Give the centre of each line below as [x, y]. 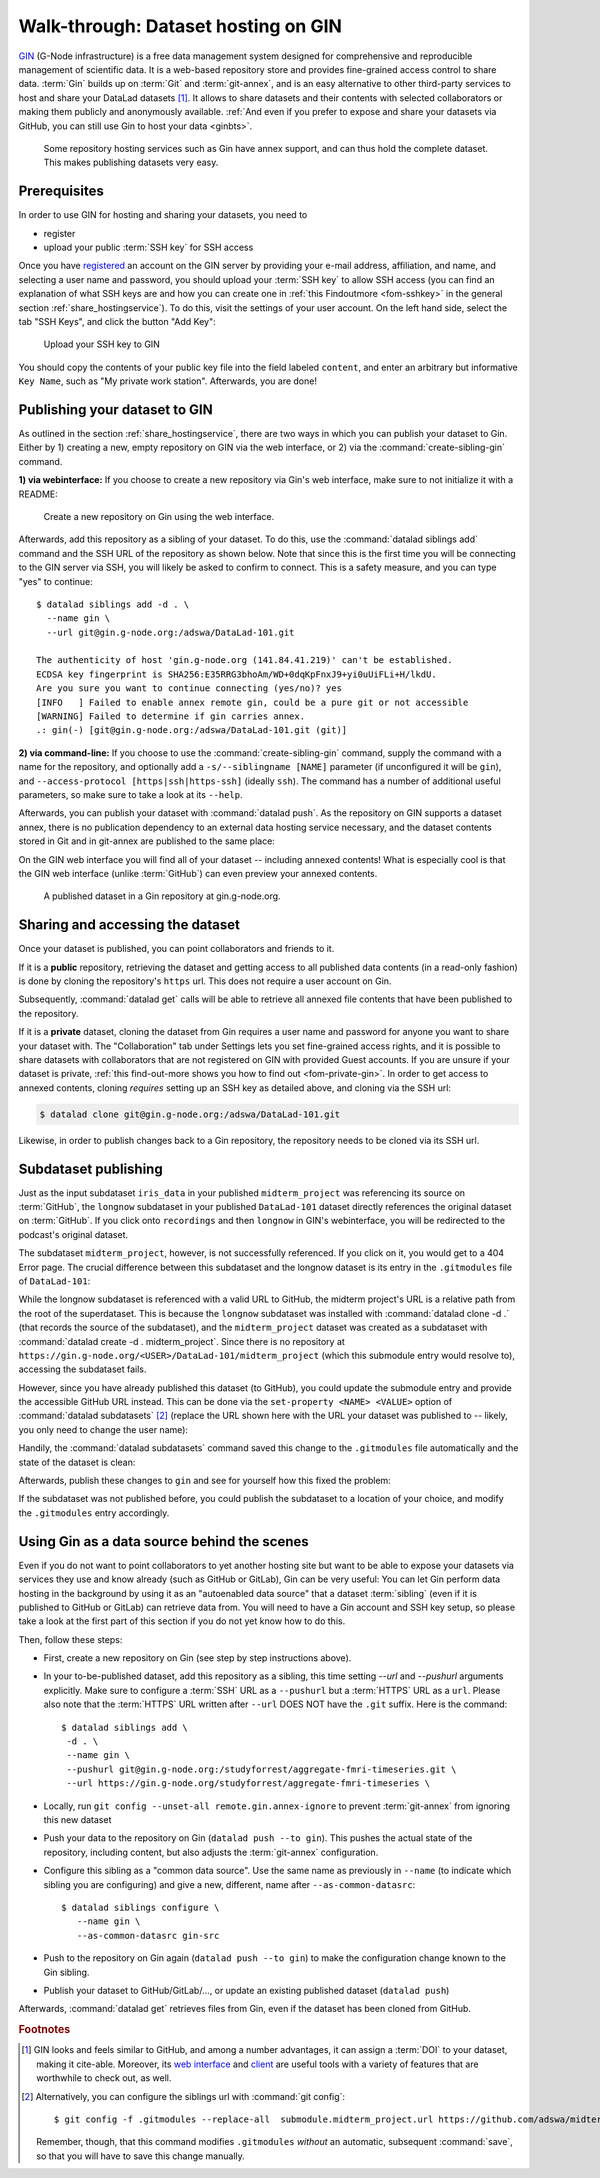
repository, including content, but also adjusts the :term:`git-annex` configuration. [211, 1852]
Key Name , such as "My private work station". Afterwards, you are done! [167, 381]
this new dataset [77, 1819]
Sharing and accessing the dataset [129, 925]
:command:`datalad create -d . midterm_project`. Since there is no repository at [181, 1341]
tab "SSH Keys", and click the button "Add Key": [117, 321]
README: [38, 494]
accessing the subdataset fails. [82, 1369]
